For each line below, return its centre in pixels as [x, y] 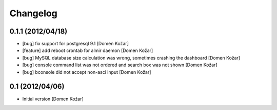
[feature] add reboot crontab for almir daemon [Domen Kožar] [88, 50]
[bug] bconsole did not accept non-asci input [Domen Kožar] [87, 72]
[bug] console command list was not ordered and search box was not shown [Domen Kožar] [120, 65]
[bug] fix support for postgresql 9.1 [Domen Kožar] [76, 44]
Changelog [33, 13]
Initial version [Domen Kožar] [53, 99]
